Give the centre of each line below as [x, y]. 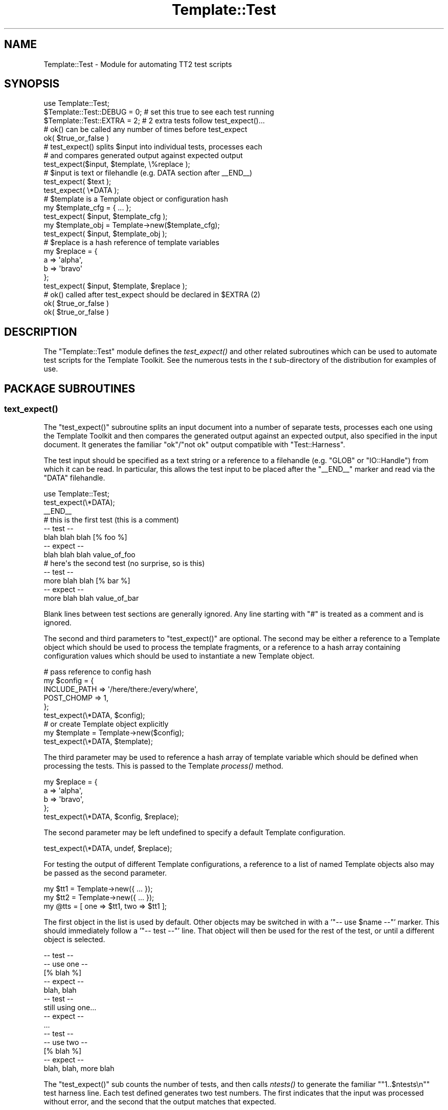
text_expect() [31, 409]
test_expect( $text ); [77, 182]
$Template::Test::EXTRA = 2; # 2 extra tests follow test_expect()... [154, 121]
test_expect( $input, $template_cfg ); [106, 216]
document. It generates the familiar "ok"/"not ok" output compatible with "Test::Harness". [194, 444]
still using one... [70, 1007]
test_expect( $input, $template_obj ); [105, 234]
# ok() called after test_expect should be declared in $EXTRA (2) [152, 295]
